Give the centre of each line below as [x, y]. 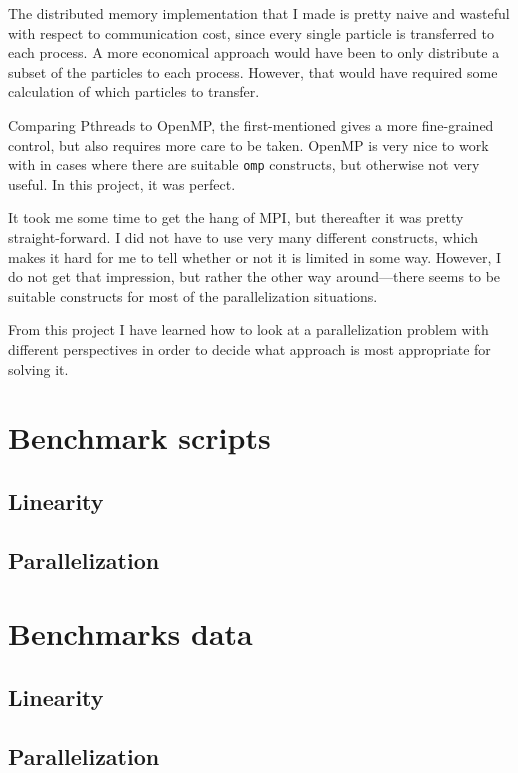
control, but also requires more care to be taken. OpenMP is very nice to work [248, 144]
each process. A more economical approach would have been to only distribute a [254, 52]
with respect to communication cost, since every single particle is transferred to [251, 32]
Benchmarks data [130, 633]
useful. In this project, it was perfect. [122, 183]
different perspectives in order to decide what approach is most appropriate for [249, 348]
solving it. [38, 368]
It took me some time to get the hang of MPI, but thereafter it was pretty [236, 217]
